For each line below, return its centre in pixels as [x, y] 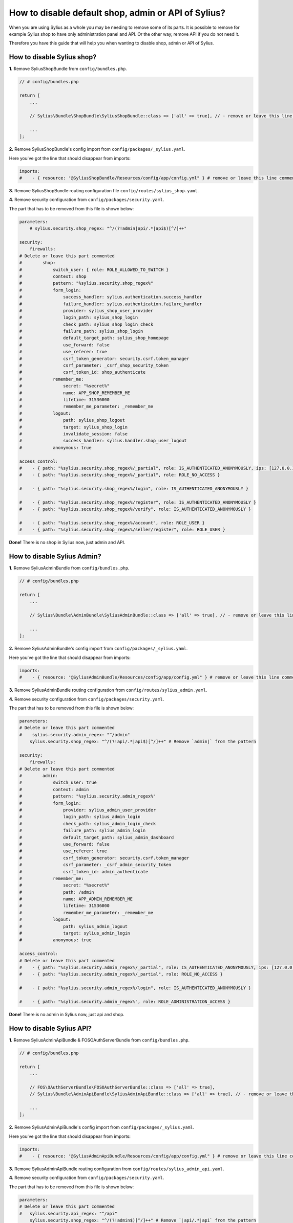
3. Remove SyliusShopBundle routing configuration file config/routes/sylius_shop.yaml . [104, 191]
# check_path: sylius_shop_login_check [86, 324]
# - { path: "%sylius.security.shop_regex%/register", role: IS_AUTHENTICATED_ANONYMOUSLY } [138, 502]
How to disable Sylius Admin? [55, 556]
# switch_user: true [58, 782]
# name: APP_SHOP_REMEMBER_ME [75, 393]
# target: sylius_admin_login [75, 933]
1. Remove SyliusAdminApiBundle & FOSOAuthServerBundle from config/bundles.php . [99, 1040]
